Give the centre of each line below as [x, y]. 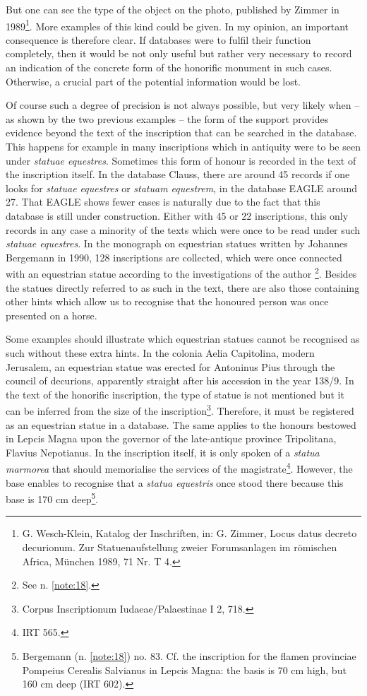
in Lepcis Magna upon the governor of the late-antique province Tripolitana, [171, 438]
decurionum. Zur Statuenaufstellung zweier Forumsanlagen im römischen [180, 547]
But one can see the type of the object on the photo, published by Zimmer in [173, 9]
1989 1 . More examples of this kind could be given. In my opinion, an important [177, 25]
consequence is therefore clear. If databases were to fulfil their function [158, 39]
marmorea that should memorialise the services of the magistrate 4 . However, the [179, 468]
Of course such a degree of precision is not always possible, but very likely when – [183, 105]
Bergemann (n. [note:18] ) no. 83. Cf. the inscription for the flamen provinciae [189, 656]
